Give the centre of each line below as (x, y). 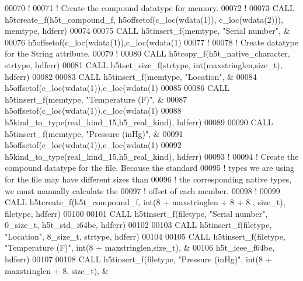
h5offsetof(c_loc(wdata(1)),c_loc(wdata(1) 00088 (93, 110)
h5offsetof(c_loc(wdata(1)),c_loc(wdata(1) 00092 (93, 145)
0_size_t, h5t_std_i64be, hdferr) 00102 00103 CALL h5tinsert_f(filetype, (138, 225)
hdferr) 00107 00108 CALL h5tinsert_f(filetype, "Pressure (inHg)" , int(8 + (138, 259)
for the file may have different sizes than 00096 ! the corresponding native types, (148, 179)
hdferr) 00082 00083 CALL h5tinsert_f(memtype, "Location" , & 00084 (131, 76)
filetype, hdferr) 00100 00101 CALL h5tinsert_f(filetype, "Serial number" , (136, 213)
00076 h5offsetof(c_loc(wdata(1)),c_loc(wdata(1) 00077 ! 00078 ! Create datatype (151, 42)
